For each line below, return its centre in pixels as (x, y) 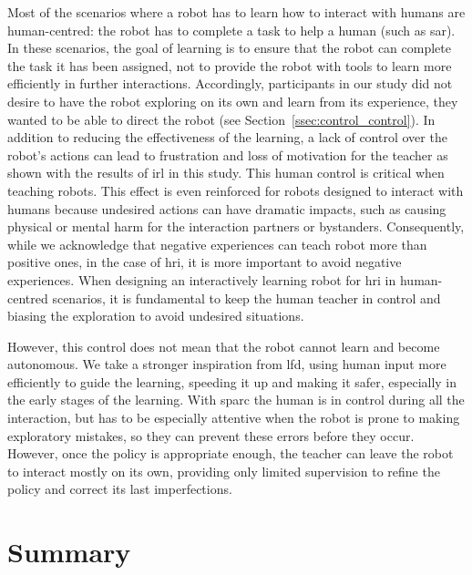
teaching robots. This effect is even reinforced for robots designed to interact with (236, 190)
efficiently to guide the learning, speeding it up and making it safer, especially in (232, 381)
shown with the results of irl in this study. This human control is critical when (226, 173)
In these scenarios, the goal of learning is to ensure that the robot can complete (230, 48)
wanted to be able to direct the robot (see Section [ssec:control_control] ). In (221, 119)
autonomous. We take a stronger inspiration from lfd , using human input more (227, 364)
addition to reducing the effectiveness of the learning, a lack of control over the (227, 137)
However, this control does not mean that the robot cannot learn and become (224, 346)
